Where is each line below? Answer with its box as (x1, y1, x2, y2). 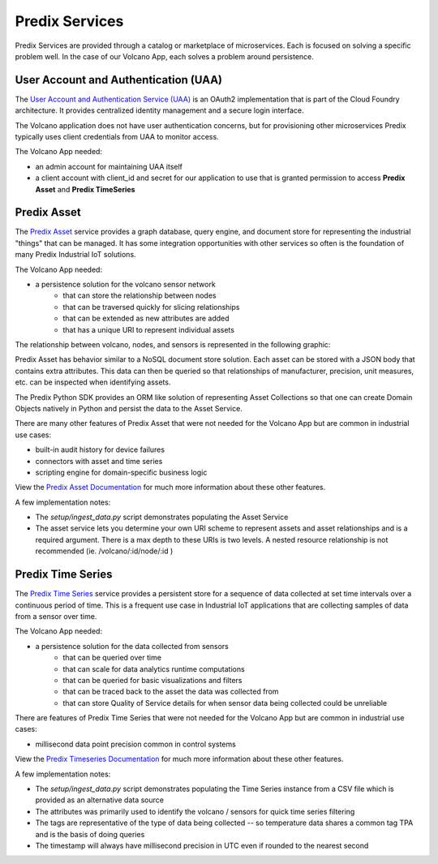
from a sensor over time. (15, 611, 97, 621)
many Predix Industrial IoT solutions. (15, 250, 137, 260)
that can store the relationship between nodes (62, 290, 217, 300)
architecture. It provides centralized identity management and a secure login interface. (15, 105, 304, 115)
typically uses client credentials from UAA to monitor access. (15, 132, 219, 142)
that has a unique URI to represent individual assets (62, 325, 235, 334)
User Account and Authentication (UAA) (15, 73, 223, 87)
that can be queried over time (62, 653, 162, 663)
